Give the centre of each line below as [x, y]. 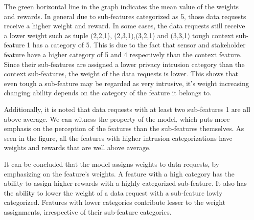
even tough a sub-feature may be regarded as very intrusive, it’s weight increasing [127, 83]
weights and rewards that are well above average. [78, 147]
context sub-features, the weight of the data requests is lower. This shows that [121, 74]
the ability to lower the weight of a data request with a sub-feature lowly [113, 192]
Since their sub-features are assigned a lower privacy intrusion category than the [124, 64]
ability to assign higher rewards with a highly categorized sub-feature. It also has [126, 183]
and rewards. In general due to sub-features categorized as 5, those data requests [125, 16]
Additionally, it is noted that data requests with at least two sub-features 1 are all [127, 109]
